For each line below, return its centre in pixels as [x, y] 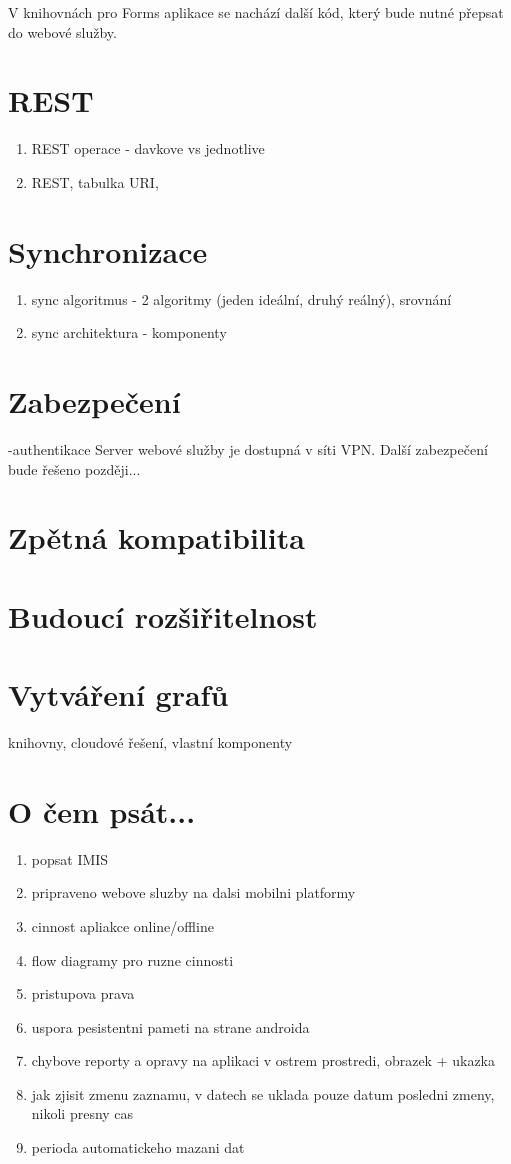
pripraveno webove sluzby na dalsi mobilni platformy [193, 892]
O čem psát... [102, 810]
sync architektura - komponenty [129, 332]
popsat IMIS [70, 858]
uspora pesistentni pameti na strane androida [170, 1026]
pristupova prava [83, 993]
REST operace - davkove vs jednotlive [148, 148]
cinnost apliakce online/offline [122, 925]
